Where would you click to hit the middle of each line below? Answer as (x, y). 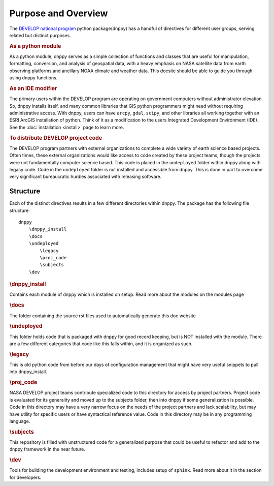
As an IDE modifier (33, 88)
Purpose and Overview (59, 13)
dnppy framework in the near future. (47, 449)
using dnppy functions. (33, 78)
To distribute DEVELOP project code (56, 138)
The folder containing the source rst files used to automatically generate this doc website (103, 316)
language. (20, 421)
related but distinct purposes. (40, 35)
